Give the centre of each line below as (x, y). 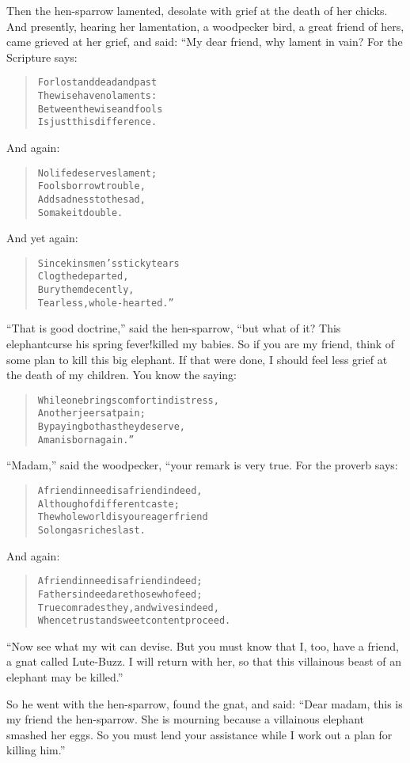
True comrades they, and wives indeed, (128, 607)
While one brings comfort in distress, (128, 400)
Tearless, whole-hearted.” (106, 303)
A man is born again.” (86, 440)
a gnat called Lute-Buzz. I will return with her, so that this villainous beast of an (204, 661)
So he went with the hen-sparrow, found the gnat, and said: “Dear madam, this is (205, 703)
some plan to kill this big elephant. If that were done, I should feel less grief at (197, 359)
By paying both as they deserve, (111, 427)
